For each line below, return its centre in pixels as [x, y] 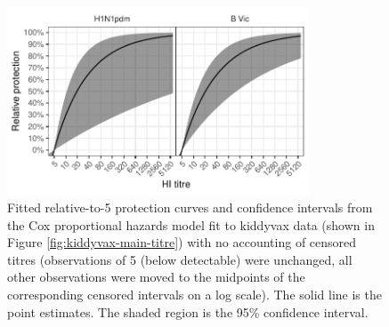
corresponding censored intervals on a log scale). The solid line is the [194, 295]
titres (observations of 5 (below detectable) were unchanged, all [180, 259]
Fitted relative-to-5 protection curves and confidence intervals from [190, 207]
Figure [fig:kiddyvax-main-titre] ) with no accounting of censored [182, 242]
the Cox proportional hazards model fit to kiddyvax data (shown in [191, 224]
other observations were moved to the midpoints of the [156, 277]
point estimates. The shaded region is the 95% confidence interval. [188, 311]
